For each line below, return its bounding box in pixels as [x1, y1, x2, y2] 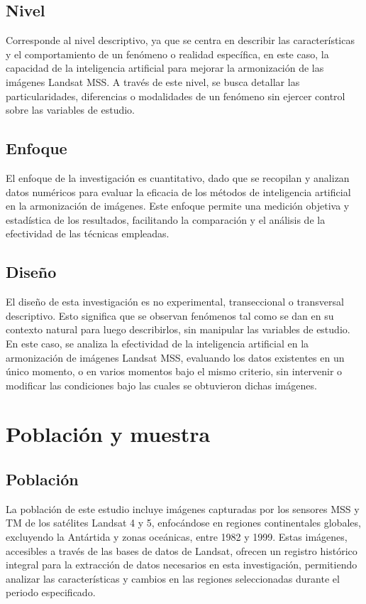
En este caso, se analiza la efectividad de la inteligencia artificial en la [6, 335, 309, 350]
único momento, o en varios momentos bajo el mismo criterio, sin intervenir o [6, 364, 343, 379]
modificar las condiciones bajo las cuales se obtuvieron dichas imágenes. [6, 377, 317, 392]
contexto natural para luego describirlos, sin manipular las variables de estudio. [6, 322, 350, 337]
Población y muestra [6, 419, 211, 448]
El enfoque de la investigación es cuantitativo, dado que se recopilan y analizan [6, 170, 350, 185]
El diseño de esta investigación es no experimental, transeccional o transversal [6, 294, 344, 309]
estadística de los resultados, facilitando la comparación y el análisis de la [6, 212, 326, 227]
